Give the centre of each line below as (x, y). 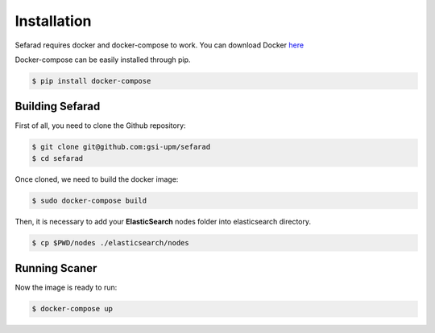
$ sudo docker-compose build (89, 200)
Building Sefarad (58, 107)
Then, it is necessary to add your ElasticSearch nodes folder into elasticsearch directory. (163, 221)
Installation (53, 21)
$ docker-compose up (72, 309)
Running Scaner (56, 268)
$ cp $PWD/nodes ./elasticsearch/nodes (110, 243)
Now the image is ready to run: (66, 288)
